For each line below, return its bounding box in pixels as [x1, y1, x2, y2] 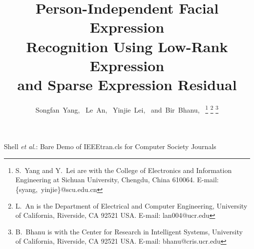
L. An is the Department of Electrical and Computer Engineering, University [15, 200, 248, 211]
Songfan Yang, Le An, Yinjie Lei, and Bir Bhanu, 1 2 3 [35, 103, 219, 115]
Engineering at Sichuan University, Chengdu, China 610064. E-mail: [15, 174, 219, 185]
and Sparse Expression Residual [17, 74, 237, 94]
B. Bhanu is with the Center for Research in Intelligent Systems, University [15, 226, 243, 236]
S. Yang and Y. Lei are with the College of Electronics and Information [15, 165, 232, 175]
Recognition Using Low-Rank [26, 36, 228, 56]
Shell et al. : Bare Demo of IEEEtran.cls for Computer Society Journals [4, 141, 216, 152]
